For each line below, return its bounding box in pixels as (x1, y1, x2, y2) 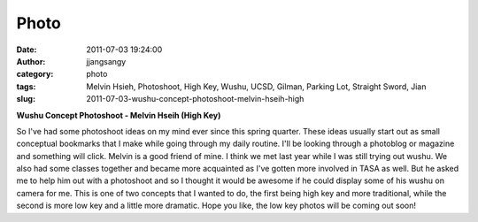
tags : (16, 80, 36, 92)
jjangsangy (86, 56, 127, 66)
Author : (16, 56, 46, 66)
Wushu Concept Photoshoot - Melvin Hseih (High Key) (16, 110, 221, 120)
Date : (16, 44, 37, 55)
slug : (16, 94, 35, 104)
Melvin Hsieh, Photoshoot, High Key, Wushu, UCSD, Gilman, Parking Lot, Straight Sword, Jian (86, 80, 427, 92)
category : (16, 69, 54, 80)
